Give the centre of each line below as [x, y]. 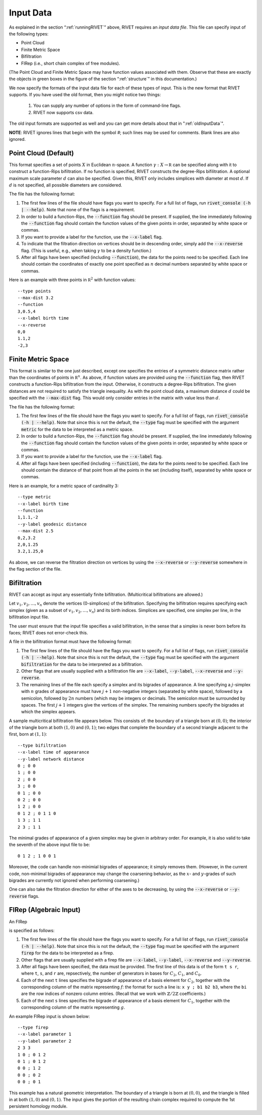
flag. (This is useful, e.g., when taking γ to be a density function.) [86, 251]
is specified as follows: [32, 930]
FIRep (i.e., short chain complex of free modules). [71, 63]
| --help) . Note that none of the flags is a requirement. [78, 210]
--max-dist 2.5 [36, 531]
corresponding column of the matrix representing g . [73, 1007]
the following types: [29, 34]
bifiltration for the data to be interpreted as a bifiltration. [82, 664]
